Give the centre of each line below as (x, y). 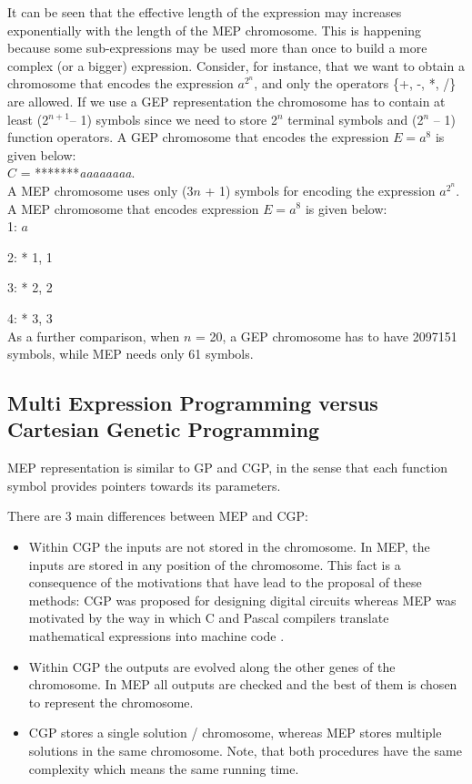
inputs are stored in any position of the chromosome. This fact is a (215, 564)
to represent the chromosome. (111, 702)
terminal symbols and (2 (356, 119)
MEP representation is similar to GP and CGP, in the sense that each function (228, 468)
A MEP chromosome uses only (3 (100, 190)
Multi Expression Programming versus (193, 403)
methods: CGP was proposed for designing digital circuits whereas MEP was (242, 600)
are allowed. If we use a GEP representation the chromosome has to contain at (226, 101)
